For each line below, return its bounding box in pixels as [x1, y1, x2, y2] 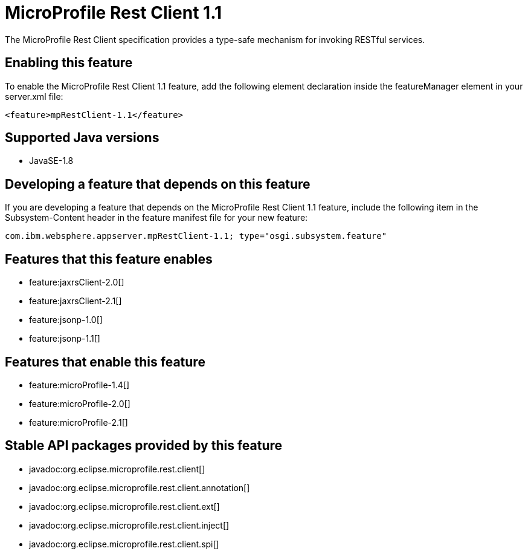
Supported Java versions [5, 130, 159, 146]
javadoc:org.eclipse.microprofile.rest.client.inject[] [29, 520, 230, 530]
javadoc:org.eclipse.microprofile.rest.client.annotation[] [29, 482, 250, 493]
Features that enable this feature [5, 354, 205, 370]
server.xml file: [5, 91, 63, 102]
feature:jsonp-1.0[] [29, 314, 103, 325]
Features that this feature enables [5, 251, 213, 267]
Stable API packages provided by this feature [5, 438, 283, 454]
